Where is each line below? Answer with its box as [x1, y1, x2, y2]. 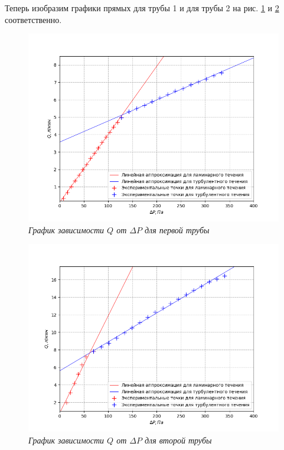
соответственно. [5, 13, 62, 25]
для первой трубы [145, 223, 210, 236]
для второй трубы [145, 433, 212, 446]
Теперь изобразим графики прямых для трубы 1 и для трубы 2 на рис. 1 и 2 [5, 2, 279, 14]
